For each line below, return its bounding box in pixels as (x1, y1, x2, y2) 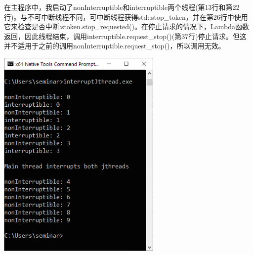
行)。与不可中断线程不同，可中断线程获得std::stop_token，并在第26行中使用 (4, 11, 248, 22)
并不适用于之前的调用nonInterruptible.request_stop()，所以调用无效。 (4, 41, 225, 51)
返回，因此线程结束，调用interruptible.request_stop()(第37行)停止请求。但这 (4, 31, 247, 41)
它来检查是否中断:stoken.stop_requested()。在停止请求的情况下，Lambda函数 (4, 21, 249, 32)
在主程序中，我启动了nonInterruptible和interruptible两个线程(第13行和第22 (4, 2, 240, 12)
